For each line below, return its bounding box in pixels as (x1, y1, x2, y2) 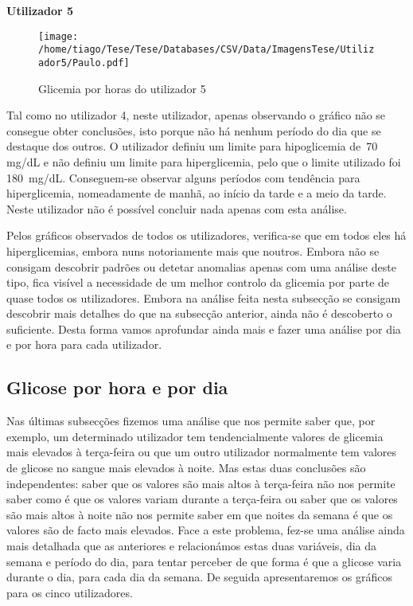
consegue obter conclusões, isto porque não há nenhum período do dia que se (6, 122, 381, 139)
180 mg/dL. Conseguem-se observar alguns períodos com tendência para (6, 169, 360, 186)
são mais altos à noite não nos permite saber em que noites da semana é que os (6, 506, 393, 522)
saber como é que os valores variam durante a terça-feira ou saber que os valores (6, 491, 398, 507)
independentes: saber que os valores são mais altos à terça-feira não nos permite (6, 475, 395, 491)
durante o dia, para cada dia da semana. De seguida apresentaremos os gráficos (6, 569, 392, 585)
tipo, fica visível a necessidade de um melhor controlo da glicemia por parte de (6, 274, 390, 291)
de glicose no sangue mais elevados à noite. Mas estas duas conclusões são (6, 459, 366, 476)
